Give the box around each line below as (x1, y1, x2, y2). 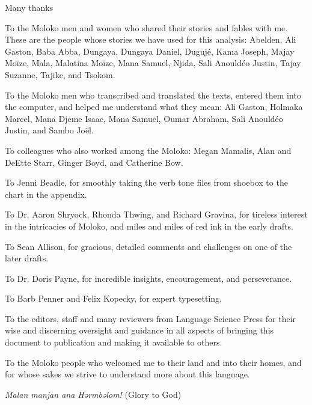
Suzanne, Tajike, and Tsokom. (5, 68, 115, 81)
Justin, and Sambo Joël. (5, 124, 94, 136)
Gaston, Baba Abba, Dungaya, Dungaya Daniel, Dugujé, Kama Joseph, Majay (5, 44, 295, 57)
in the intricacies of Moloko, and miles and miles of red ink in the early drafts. (5, 219, 293, 232)
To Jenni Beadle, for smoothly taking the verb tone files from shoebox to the (5, 176, 288, 189)
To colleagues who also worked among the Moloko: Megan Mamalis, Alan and (5, 144, 292, 156)
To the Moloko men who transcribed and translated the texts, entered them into (5, 88, 301, 101)
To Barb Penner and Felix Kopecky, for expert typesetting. (5, 292, 222, 305)
